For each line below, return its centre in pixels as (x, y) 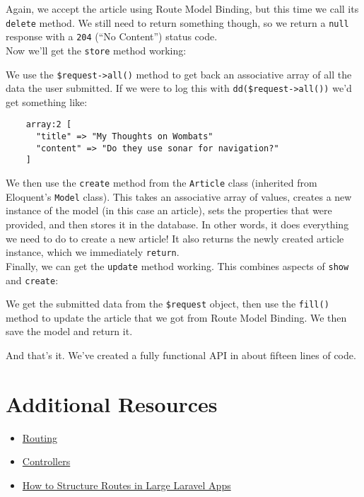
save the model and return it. (69, 331)
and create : (32, 280)
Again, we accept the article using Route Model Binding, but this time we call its (182, 8)
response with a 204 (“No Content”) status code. (112, 36)
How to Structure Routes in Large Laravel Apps (127, 485)
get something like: (47, 101)
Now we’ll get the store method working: (96, 50)
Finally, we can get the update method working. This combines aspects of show (177, 265)
